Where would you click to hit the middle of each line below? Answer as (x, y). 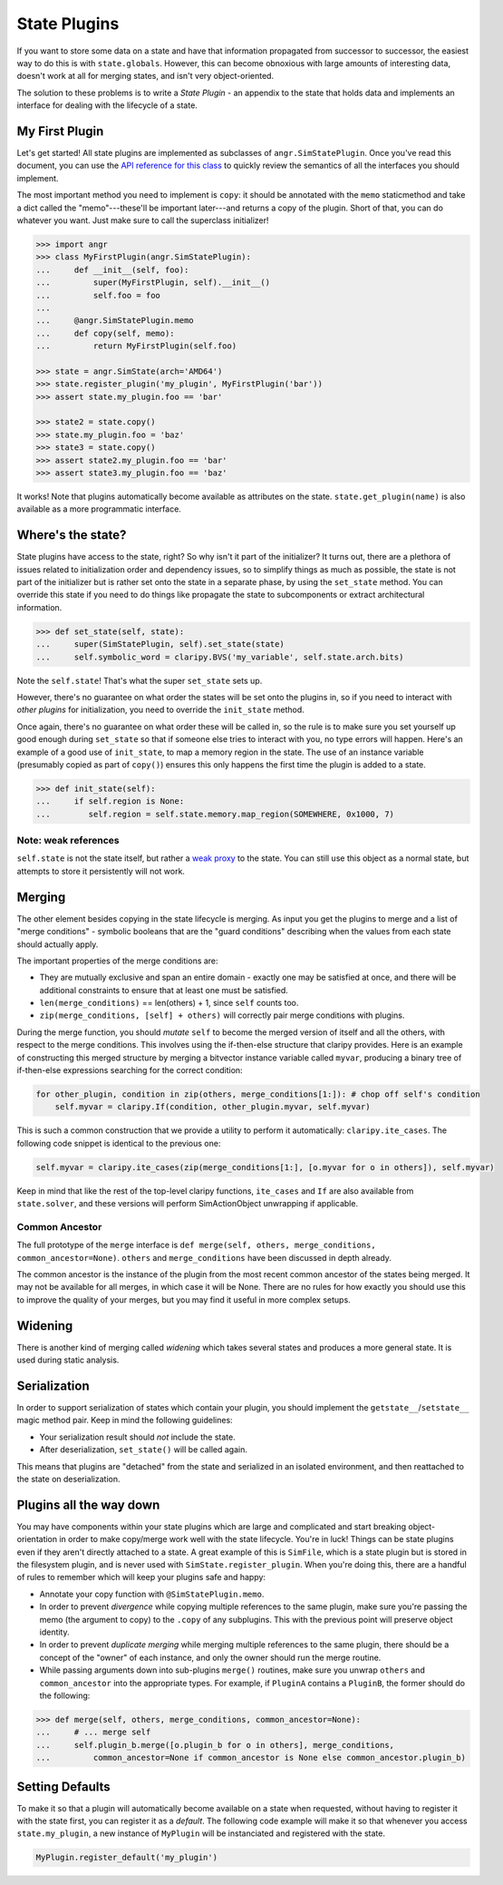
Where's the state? (72, 535)
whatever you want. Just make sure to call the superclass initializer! (143, 220)
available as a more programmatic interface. (99, 509)
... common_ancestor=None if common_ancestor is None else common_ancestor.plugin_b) (251, 1758)
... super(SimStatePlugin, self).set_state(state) (160, 645)
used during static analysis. (68, 1360)
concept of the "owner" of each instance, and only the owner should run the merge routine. (210, 1657)
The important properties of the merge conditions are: (117, 961)
